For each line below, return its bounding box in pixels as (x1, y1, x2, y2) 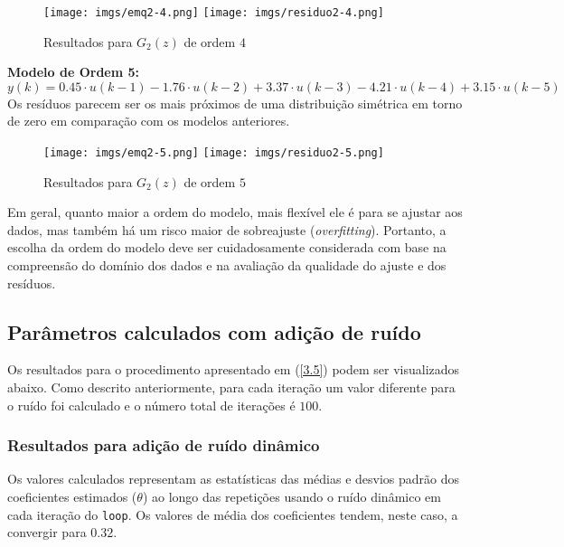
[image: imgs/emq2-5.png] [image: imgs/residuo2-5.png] (43, 146, 384, 160)
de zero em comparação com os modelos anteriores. (7, 111, 290, 130)
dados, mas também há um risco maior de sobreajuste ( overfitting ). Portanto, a (7, 220, 446, 239)
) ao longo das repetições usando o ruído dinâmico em (142, 487, 441, 506)
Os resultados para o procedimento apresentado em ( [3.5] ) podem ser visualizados (7, 360, 460, 379)
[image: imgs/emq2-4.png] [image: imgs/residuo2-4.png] (43, 6, 384, 19)
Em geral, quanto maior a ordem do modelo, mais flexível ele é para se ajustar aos (7, 203, 463, 222)
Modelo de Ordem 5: (7, 62, 140, 81)
